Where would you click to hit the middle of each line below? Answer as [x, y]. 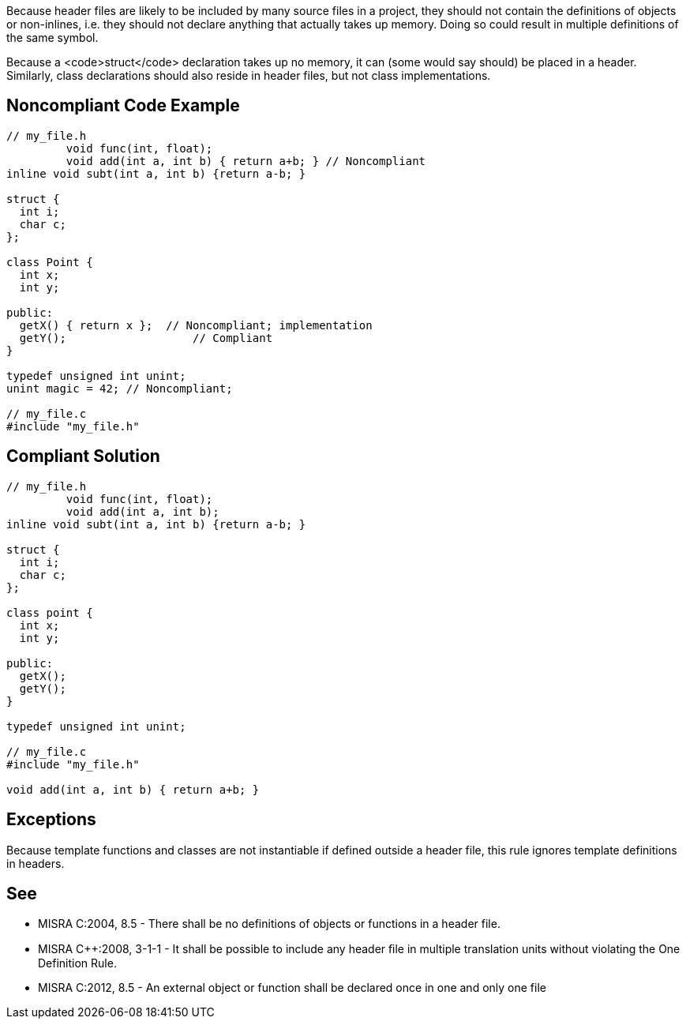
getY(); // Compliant [146, 338]
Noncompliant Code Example [123, 106]
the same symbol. [52, 38]
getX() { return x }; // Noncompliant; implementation [196, 325]
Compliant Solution [83, 456]
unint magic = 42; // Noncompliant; [120, 388]
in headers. [36, 863]
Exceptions [51, 820]
